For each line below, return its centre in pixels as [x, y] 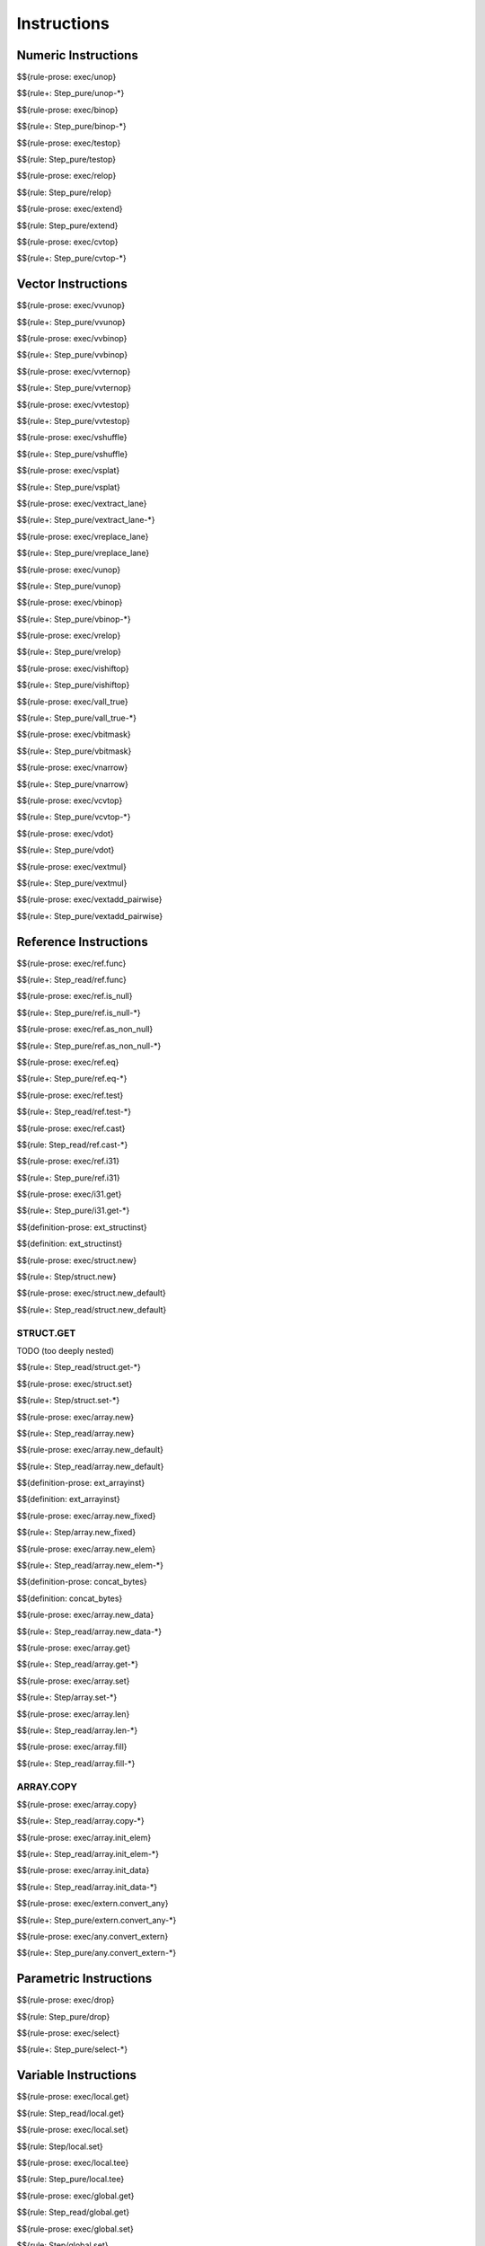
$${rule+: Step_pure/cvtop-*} [72, 258]
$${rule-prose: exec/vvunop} [71, 305]
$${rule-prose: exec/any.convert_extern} [93, 1937]
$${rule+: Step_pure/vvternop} [74, 388]
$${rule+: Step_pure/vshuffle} [72, 454]
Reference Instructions [82, 942]
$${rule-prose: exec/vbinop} [70, 603]
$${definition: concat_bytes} [70, 1598]
